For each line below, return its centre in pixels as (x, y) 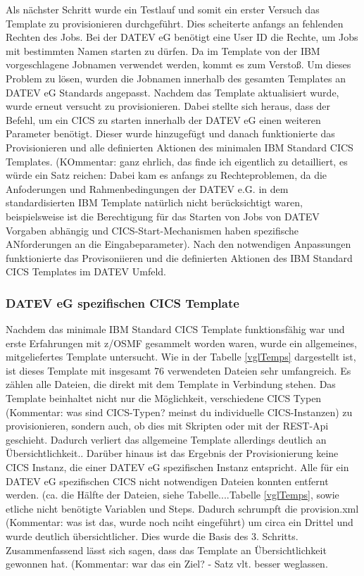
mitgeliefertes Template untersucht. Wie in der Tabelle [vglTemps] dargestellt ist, (181, 357)
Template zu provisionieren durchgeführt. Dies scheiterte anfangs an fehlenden (175, 23)
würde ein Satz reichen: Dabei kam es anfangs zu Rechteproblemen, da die (167, 175)
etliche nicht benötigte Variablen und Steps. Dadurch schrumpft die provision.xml (182, 508)
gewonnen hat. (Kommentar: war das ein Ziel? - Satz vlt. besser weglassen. (167, 564)
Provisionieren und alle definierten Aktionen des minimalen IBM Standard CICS (180, 147)
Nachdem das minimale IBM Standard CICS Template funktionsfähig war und (175, 329)
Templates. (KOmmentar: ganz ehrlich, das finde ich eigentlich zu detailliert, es (177, 161)
